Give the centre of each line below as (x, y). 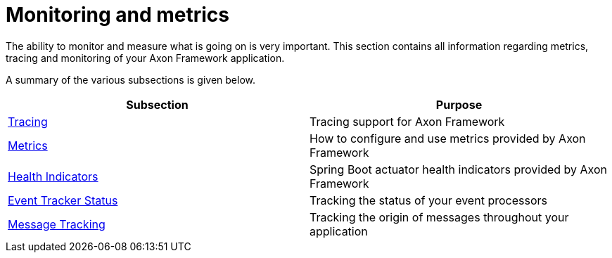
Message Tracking (57, 224)
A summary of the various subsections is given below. (131, 79)
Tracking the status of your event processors (428, 200)
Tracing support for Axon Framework (407, 121)
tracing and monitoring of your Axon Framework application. (145, 58)
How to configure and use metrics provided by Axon (448, 138)
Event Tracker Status (63, 200)
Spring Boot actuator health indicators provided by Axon (458, 169)
